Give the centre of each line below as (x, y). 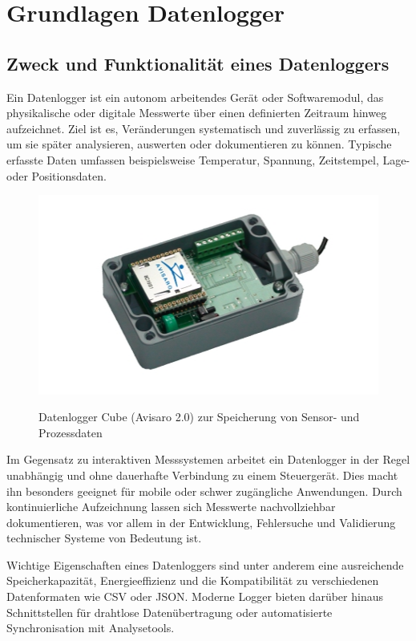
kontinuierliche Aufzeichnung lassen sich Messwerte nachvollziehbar (171, 507)
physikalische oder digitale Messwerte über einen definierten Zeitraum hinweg (197, 113)
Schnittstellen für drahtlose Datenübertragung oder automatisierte (170, 612)
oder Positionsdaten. (57, 175)
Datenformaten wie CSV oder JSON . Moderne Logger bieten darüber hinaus (195, 596)
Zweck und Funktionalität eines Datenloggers (198, 63)
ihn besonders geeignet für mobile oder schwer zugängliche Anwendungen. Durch (204, 491)
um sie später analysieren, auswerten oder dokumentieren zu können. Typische (199, 144)
